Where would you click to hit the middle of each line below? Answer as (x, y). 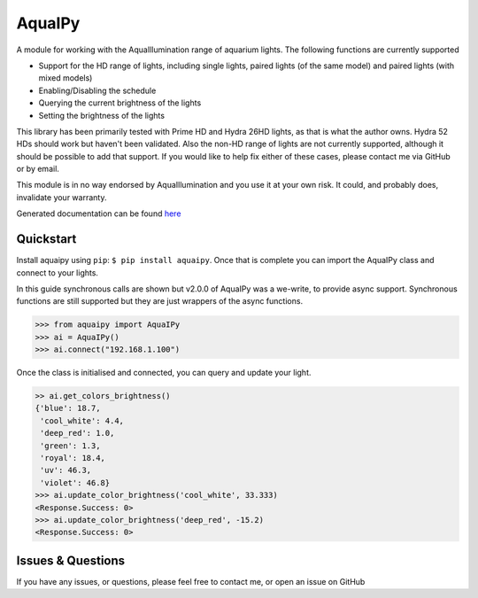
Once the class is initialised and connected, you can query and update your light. (164, 373)
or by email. (38, 169)
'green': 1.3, (70, 446)
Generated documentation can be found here (99, 214)
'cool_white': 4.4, (82, 420)
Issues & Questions (71, 560)
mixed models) (66, 78)
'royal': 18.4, (73, 458)
